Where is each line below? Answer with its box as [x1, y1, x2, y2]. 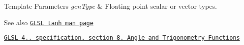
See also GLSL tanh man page [4, 17, 93, 27]
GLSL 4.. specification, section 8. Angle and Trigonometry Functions [4, 34, 240, 42]
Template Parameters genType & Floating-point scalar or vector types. [4, 1, 217, 11]
